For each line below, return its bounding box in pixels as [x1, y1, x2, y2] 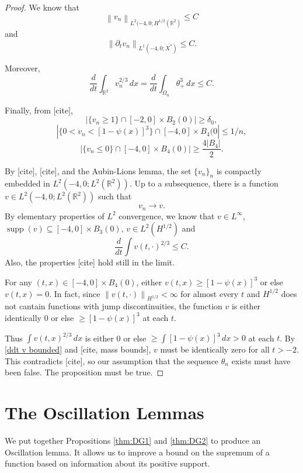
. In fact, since [49, 287, 100, 299]
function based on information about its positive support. [5, 457, 210, 469]
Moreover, [5, 62, 40, 74]
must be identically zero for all [160, 343, 270, 355]
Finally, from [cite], [5, 103, 73, 116]
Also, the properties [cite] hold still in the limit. [5, 256, 175, 268]
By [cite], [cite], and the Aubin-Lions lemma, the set [5, 164, 191, 177]
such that [97, 190, 132, 202]
